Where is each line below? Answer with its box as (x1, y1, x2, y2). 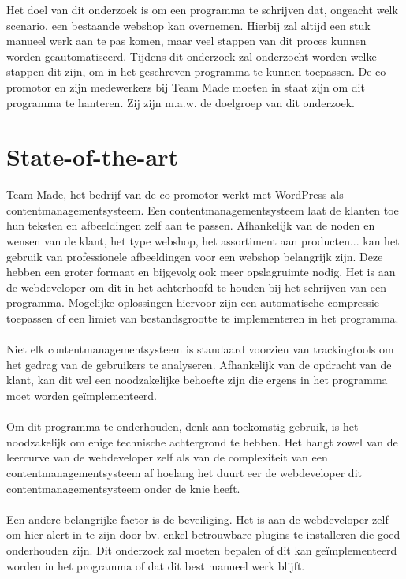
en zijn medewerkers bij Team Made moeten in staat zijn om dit (54, 78, 365, 95)
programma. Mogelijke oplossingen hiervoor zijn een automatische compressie (6, 294, 380, 311)
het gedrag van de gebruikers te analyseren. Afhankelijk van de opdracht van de (6, 356, 392, 372)
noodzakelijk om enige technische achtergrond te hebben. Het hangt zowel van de (6, 433, 398, 450)
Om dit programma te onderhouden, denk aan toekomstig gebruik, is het (6, 418, 359, 435)
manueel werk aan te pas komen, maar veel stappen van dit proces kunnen (6, 32, 367, 49)
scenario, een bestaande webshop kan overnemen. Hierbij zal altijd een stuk (6, 17, 371, 33)
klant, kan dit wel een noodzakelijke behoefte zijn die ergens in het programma (6, 372, 388, 388)
